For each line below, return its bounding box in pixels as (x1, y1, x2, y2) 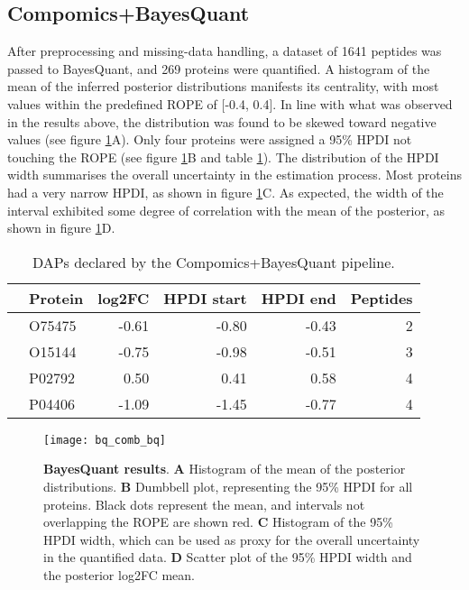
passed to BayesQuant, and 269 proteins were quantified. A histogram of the (7, 59, 430, 78)
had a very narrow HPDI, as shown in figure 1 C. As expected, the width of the (7, 182, 444, 201)
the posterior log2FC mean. (43, 565, 195, 584)
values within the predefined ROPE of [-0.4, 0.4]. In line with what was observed (7, 94, 453, 113)
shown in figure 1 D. (7, 218, 115, 237)
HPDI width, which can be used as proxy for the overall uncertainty (43, 530, 420, 549)
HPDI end (261, 287, 336, 309)
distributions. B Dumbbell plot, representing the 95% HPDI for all (43, 476, 413, 495)
